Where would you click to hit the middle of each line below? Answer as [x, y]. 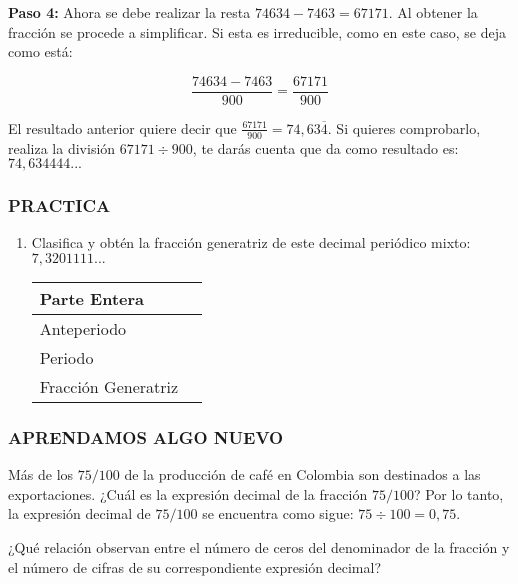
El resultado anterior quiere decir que [122, 127]
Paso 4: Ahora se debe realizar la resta [129, 12]
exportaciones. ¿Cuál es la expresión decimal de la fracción [188, 493]
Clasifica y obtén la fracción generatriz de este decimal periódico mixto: [251, 242]
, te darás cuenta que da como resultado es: [325, 147]
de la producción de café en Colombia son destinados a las [302, 474]
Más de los [41, 474]
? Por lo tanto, [458, 493]
